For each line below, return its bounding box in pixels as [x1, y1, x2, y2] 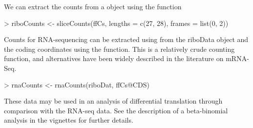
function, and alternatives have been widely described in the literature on [4, 53, 224, 64]
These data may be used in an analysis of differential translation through [4, 96, 223, 106]
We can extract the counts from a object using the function [4, 1, 182, 11]
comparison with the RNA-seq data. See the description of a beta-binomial [4, 105, 228, 115]
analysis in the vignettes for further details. [4, 115, 133, 125]
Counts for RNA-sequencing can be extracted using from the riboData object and [4, 34, 249, 44]
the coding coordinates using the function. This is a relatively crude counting [4, 43, 235, 54]
